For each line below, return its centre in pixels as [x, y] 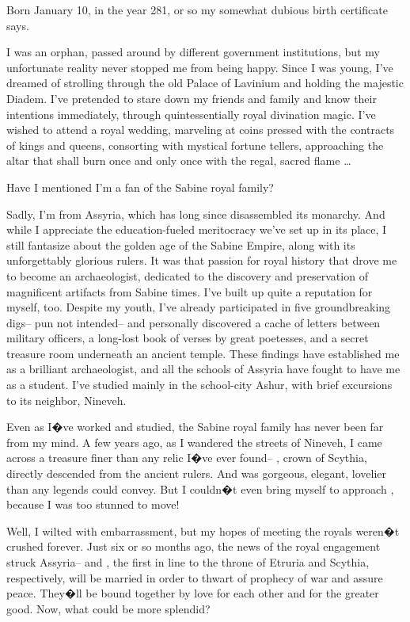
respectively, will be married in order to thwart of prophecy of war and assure [195, 577]
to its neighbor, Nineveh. [66, 400]
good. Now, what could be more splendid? [108, 608]
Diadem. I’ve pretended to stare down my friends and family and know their [192, 98]
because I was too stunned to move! [93, 504]
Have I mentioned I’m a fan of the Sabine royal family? [140, 187]
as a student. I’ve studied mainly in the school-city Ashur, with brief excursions [199, 385]
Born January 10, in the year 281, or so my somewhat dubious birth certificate [197, 10]
